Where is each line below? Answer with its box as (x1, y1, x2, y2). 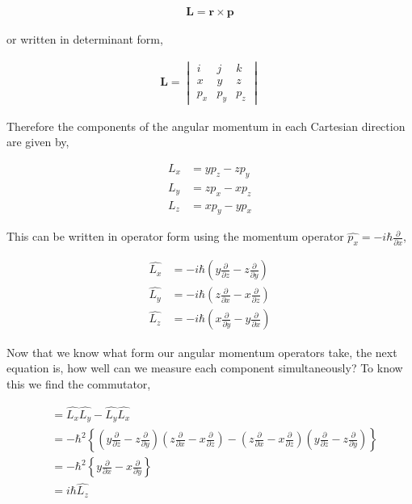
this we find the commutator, (6, 375, 151, 392)
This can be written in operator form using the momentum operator (6, 228, 344, 245)
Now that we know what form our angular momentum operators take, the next (6, 343, 397, 360)
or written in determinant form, (6, 31, 163, 48)
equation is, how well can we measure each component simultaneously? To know (6, 359, 403, 376)
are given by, (6, 133, 69, 150)
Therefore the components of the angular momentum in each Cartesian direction (6, 117, 406, 134)
